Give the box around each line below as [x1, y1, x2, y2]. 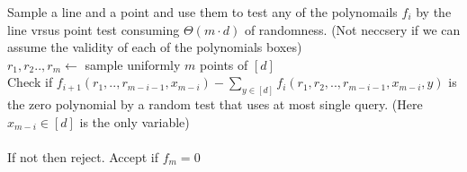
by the [416, 3, 452, 21]
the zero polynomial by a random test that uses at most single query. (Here [7, 95, 423, 114]
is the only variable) [79, 112, 190, 131]
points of [199, 55, 248, 73]
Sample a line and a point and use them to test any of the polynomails [7, 3, 398, 21]
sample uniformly [85, 55, 181, 73]
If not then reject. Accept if [7, 148, 159, 167]
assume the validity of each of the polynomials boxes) [7, 38, 302, 56]
